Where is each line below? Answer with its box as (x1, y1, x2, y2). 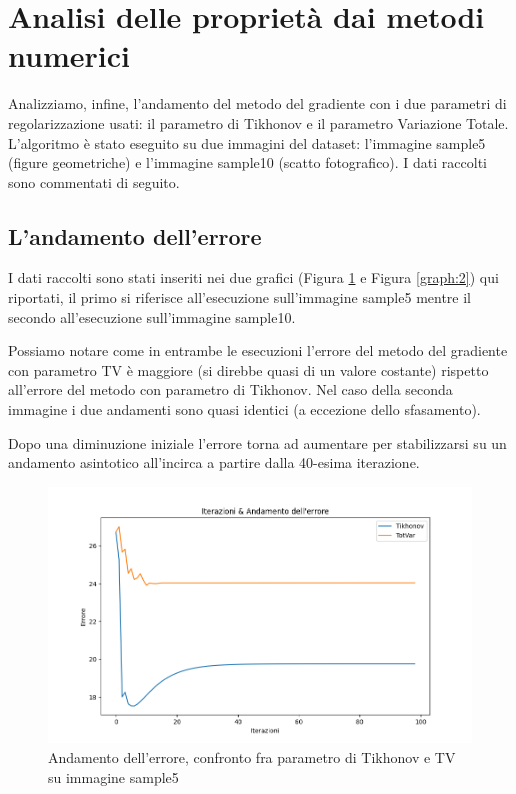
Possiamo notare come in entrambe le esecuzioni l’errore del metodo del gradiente (8, 340, 508, 361)
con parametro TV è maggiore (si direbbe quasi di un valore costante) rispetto (8, 359, 489, 380)
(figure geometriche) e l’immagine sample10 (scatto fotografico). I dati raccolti (8, 152, 487, 173)
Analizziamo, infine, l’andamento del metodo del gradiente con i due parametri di (8, 93, 507, 114)
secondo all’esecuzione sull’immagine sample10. (8, 306, 296, 327)
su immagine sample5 (48, 766, 179, 787)
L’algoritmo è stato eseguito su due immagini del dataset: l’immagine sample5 (8, 132, 486, 153)
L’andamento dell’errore (8, 220, 262, 251)
